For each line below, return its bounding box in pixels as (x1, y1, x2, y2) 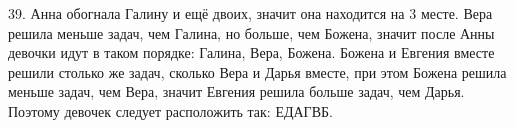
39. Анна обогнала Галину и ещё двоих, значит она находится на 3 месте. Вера (8, 3, 493, 23)
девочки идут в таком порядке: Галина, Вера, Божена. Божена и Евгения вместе (8, 42, 495, 63)
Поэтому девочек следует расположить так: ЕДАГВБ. (8, 100, 333, 121)
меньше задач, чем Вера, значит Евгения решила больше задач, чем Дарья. (8, 81, 465, 102)
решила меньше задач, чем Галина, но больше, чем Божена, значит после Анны (8, 22, 495, 43)
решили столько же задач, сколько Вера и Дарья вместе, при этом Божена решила (8, 61, 507, 82)
